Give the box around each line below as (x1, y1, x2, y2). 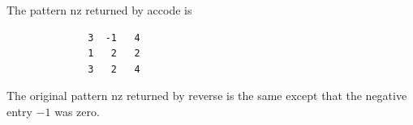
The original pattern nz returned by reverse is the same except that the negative (6, 87, 407, 104)
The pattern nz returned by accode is (6, 2, 192, 18)
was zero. (54, 102, 100, 119)
